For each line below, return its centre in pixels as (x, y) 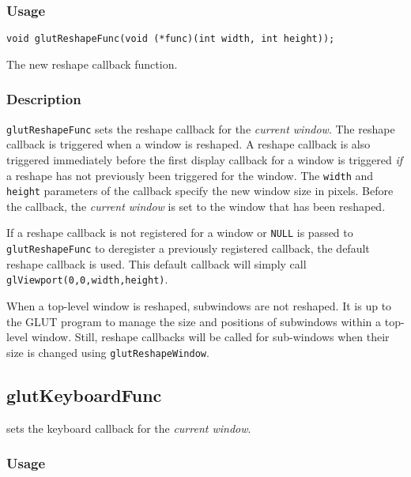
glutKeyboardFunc (84, 394)
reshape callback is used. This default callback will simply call (156, 263)
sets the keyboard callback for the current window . (129, 428)
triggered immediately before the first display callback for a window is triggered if (205, 159)
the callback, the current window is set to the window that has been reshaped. (196, 206)
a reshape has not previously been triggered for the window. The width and (190, 175)
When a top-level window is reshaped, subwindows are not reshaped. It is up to (199, 306)
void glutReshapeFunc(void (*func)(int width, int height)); (171, 39)
